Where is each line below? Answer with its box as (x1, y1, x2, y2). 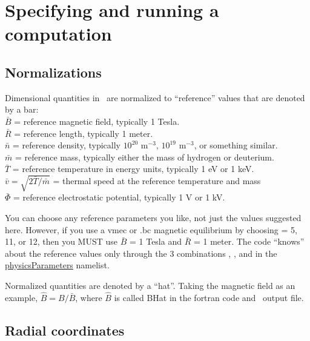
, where (75, 291, 102, 303)
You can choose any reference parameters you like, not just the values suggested (5, 211, 302, 224)
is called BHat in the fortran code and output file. (114, 291, 304, 303)
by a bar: (5, 103, 39, 116)
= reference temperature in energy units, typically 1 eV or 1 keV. (12, 162, 254, 175)
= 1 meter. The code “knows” (193, 235, 305, 248)
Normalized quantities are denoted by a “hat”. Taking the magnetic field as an (5, 279, 295, 292)
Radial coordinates (5, 320, 125, 339)
